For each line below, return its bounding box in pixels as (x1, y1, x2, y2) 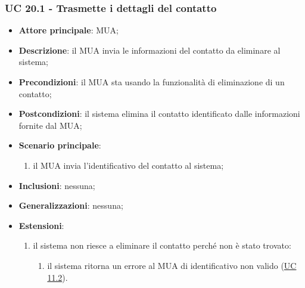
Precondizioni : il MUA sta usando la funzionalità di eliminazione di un (18, 76, 285, 88)
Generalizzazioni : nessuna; (18, 199, 123, 212)
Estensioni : (18, 219, 64, 231)
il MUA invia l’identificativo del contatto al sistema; (33, 159, 224, 171)
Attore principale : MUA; (18, 24, 119, 36)
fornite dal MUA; (18, 119, 82, 131)
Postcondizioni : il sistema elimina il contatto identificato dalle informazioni (18, 107, 300, 120)
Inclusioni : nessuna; (18, 179, 95, 191)
